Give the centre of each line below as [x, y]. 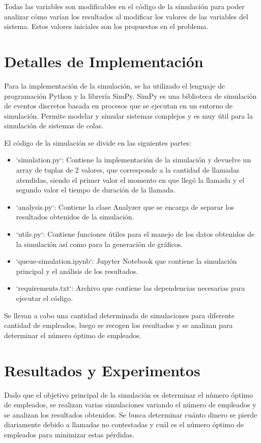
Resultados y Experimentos [102, 370]
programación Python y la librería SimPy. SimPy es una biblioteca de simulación [130, 95]
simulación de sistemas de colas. [54, 126]
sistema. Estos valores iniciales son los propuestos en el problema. [106, 26]
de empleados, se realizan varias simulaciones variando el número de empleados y [130, 405]
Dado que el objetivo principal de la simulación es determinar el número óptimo [128, 394]
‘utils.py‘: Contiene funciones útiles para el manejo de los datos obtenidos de [135, 234]
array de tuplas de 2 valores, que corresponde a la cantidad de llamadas [128, 170]
